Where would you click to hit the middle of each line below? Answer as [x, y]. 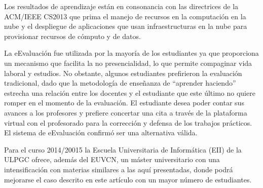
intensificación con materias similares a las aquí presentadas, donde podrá [119, 169]
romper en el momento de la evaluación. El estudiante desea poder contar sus [124, 103]
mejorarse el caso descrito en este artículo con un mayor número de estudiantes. [128, 179]
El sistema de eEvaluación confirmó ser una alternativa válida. [101, 133]
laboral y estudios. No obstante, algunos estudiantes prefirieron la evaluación [123, 73]
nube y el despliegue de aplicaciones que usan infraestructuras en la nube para [126, 26]
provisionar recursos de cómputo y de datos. [72, 36]
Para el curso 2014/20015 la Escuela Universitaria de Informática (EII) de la [123, 149]
